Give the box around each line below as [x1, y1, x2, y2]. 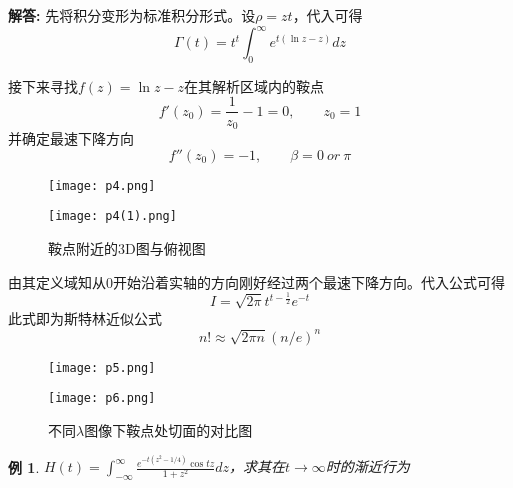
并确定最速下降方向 [8, 128, 134, 148]
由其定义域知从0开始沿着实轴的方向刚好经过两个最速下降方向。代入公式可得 [8, 271, 505, 292]
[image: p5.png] [48, 360, 156, 375]
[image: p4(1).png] [48, 209, 177, 224]
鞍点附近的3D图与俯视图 [48, 237, 206, 258]
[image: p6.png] [48, 391, 156, 406]
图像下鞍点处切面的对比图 [84, 419, 253, 440]
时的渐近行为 [325, 456, 410, 477]
